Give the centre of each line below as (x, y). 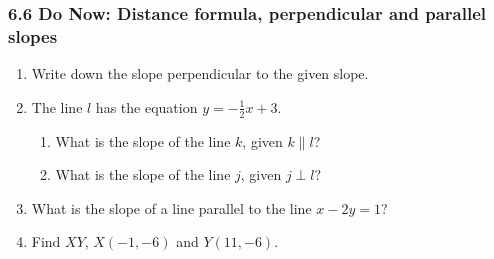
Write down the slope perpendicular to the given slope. (200, 73)
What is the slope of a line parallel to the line (171, 207)
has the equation (146, 106)
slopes (33, 35)
